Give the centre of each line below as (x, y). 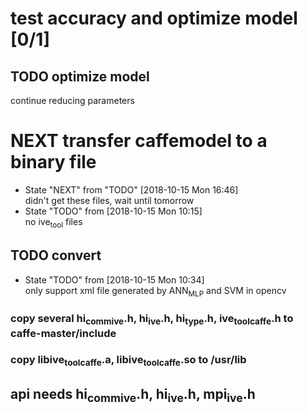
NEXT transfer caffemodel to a (139, 141)
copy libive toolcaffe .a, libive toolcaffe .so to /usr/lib (128, 361)
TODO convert (56, 255)
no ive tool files (53, 222)
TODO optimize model (80, 76)
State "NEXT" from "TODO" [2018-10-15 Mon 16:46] (131, 189)
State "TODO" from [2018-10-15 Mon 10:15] (113, 211)
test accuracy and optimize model (154, 18)
